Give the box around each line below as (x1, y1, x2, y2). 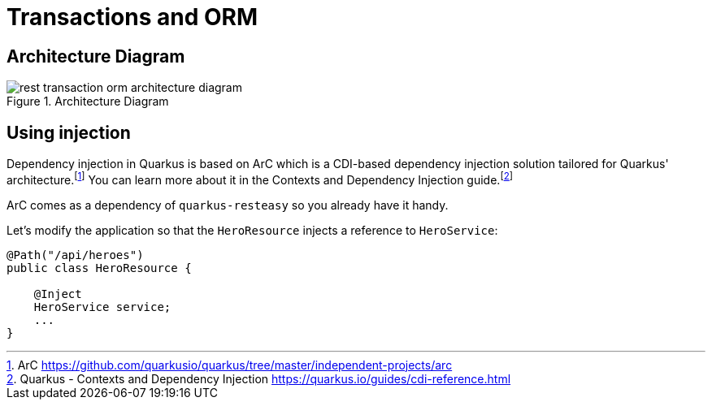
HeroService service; (33, 300, 171, 313)
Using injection (7, 122, 131, 143)
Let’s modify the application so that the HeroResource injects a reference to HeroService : (7, 222, 498, 237)
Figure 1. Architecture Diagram (7, 94, 169, 109)
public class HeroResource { (7, 261, 192, 274)
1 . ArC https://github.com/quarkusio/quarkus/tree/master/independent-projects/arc (7, 357, 453, 372)
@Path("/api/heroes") (7, 248, 144, 261)
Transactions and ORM (7, 3, 258, 31)
